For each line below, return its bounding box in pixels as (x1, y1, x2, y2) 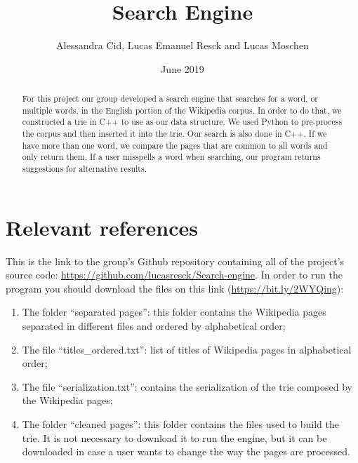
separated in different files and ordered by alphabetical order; (22, 318, 286, 333)
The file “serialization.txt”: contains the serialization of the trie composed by (22, 379, 352, 394)
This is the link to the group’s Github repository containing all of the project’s (6, 253, 345, 268)
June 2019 (161, 61, 204, 76)
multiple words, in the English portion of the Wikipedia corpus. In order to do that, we (22, 104, 342, 116)
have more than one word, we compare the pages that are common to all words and (22, 139, 328, 151)
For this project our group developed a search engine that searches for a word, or (22, 93, 318, 105)
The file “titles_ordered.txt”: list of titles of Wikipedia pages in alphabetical (22, 342, 352, 356)
